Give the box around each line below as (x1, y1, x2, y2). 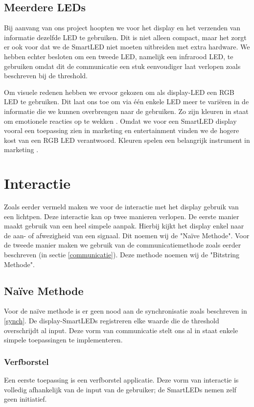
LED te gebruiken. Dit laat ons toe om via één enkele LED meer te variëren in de (4, 96, 249, 107)
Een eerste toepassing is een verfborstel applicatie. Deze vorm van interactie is (4, 375, 239, 384)
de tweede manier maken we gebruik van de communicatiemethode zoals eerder (4, 240, 241, 250)
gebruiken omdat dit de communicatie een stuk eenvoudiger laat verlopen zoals (4, 61, 241, 71)
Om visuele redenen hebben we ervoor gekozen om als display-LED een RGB (4, 87, 234, 97)
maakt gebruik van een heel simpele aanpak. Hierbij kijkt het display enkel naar (4, 221, 244, 231)
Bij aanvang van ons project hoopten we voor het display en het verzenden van (4, 23, 241, 33)
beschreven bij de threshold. (4, 70, 88, 81)
